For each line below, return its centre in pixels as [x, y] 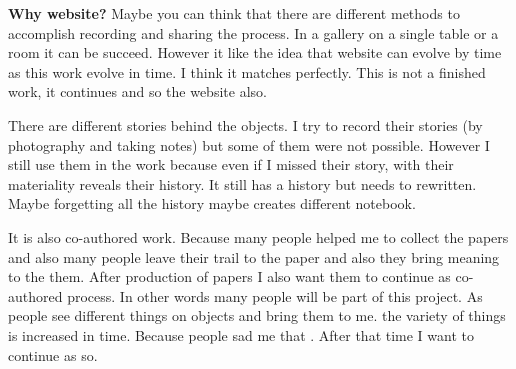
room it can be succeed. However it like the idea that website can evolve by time [255, 52]
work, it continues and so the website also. [137, 91]
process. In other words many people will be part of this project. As [275, 295]
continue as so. [53, 354]
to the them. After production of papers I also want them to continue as [229, 276]
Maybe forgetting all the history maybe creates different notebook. [212, 203]
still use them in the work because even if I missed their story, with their [231, 164]
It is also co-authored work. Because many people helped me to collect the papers [258, 236]
